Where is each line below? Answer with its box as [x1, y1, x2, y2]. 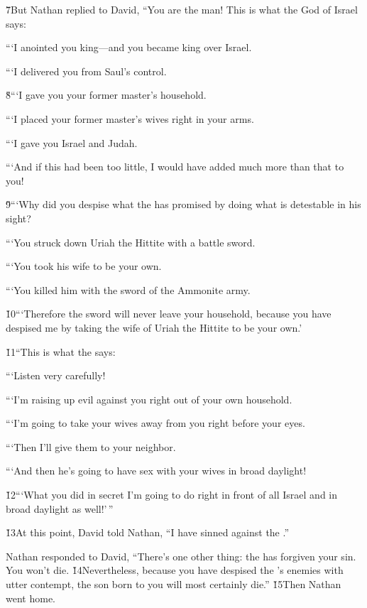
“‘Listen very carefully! [6, 368, 106, 383]
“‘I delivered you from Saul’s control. [6, 63, 167, 78]
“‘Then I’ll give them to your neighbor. [6, 439, 176, 454]
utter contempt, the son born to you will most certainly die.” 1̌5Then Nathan [6, 577, 341, 592]
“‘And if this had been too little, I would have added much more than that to [6, 159, 344, 174]
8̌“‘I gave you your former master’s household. [6, 87, 207, 102]
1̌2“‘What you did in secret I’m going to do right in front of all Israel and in [6, 487, 338, 502]
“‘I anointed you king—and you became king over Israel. [6, 40, 252, 55]
